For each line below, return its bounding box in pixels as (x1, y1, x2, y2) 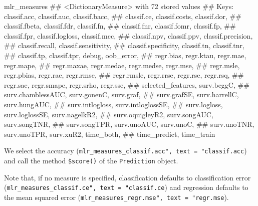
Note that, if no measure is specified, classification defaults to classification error (4, 172, 251, 182)
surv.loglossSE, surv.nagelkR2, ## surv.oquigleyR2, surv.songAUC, (4, 109, 213, 119)
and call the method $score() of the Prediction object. (4, 155, 178, 165)
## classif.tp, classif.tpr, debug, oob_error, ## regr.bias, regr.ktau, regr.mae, (4, 50, 246, 60)
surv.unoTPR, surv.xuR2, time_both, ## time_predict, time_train (4, 128, 215, 139)
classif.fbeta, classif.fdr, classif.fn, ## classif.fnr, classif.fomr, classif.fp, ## (4, 21, 236, 31)
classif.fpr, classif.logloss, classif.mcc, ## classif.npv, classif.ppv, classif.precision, (4, 30, 253, 41)
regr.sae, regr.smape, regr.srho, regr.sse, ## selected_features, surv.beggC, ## (4, 79, 249, 90)
